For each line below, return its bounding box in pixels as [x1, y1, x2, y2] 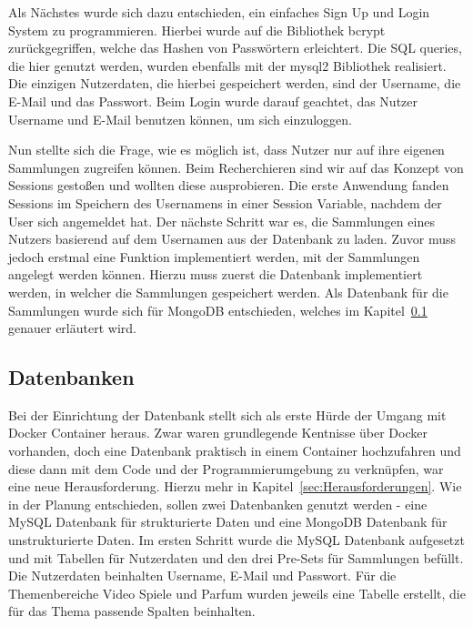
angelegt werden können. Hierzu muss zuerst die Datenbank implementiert [8, 265, 423, 284]
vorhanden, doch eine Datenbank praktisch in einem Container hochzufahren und [8, 441, 461, 460]
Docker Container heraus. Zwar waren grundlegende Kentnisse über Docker [8, 423, 428, 442]
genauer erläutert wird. [8, 318, 136, 338]
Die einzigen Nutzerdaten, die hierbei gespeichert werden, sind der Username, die [8, 74, 461, 93]
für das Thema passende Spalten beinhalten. [8, 601, 256, 621]
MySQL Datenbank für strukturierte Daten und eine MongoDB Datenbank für [8, 512, 448, 531]
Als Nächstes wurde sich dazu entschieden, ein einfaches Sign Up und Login [8, 3, 430, 21]
